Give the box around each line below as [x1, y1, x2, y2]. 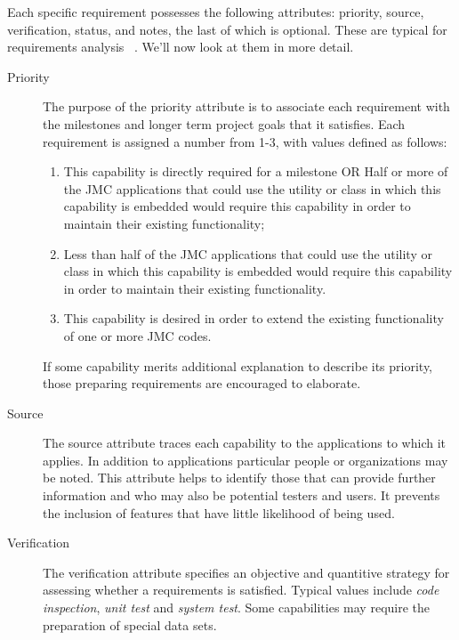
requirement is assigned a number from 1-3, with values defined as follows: [43, 132, 447, 150]
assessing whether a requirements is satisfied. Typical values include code [43, 580, 439, 599]
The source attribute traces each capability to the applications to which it [43, 433, 446, 452]
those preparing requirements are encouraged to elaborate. [43, 374, 361, 393]
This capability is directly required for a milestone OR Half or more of [63, 162, 448, 181]
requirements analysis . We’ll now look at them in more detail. [7, 37, 354, 56]
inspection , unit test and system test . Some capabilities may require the [43, 598, 431, 617]
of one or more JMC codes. [63, 326, 212, 344]
